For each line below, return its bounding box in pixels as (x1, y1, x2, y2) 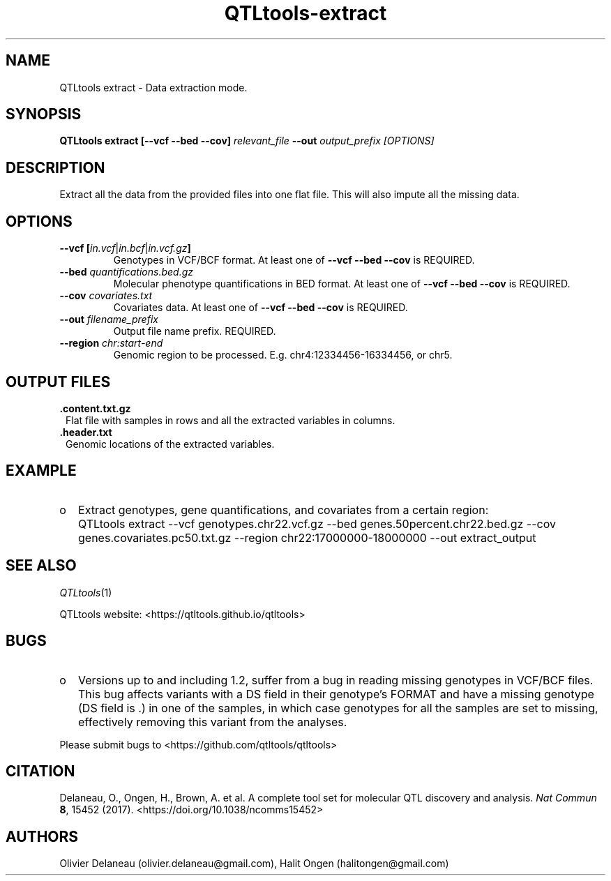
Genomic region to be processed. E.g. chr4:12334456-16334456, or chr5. (113, 349, 453, 361)
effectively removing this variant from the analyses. (78, 714, 347, 729)
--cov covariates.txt (59, 289, 153, 302)
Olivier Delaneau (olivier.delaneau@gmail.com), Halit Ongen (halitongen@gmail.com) (59, 857, 449, 870)
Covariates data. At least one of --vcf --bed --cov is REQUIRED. (113, 301, 408, 314)
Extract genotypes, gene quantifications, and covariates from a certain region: (78, 502, 489, 517)
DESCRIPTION (6, 158, 105, 176)
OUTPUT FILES (6, 372, 111, 391)
